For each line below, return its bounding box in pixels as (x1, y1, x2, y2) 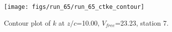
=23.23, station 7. (115, 17, 169, 28)
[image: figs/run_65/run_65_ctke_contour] (4, 3, 145, 10)
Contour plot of (4, 17, 50, 28)
